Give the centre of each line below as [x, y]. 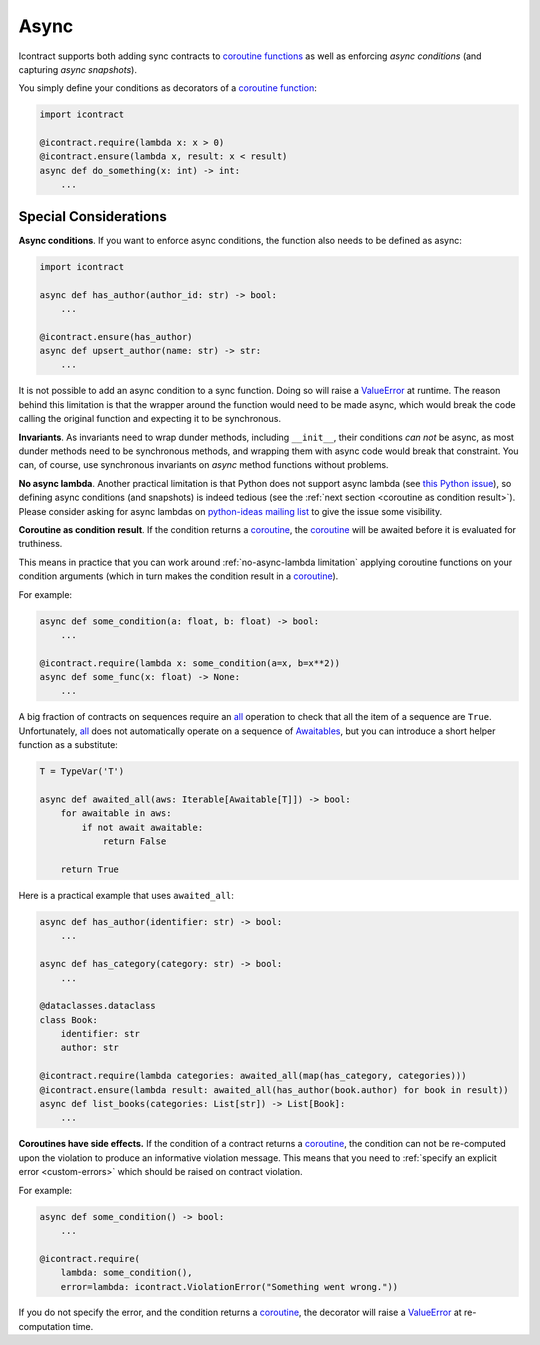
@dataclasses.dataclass [98, 1006]
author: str [90, 1048]
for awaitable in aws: [116, 813]
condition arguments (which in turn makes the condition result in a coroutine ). [178, 576]
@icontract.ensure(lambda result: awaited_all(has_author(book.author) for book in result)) [274, 1089]
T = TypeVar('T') [82, 771]
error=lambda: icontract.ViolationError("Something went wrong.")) [229, 1286]
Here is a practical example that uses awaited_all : [126, 895]
